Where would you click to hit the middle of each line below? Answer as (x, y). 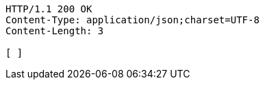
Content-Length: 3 (55, 31)
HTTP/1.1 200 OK (49, 9)
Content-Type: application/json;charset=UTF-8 (132, 20)
